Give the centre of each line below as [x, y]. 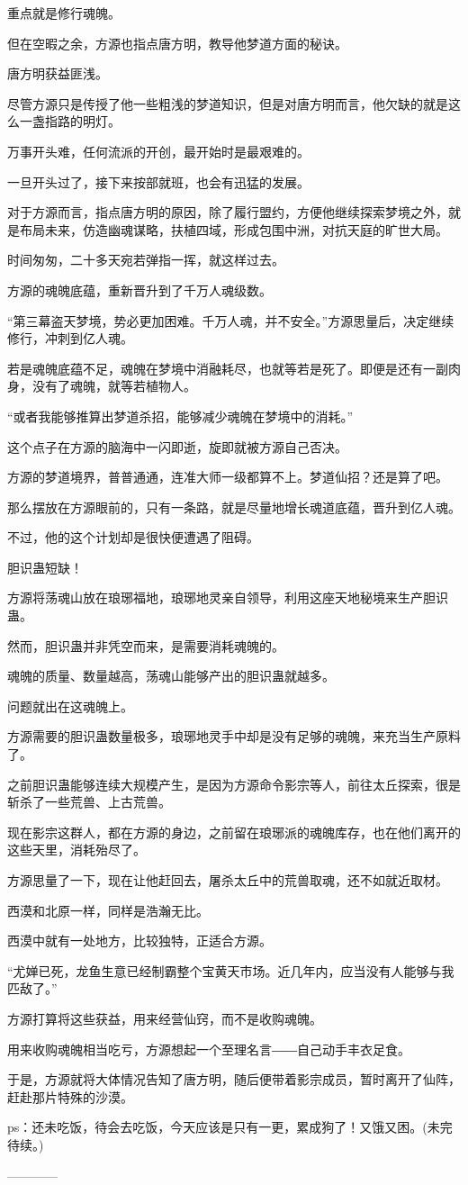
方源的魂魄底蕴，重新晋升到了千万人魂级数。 [139, 289]
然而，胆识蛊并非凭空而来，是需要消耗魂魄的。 [146, 645]
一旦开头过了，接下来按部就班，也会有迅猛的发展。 [158, 181]
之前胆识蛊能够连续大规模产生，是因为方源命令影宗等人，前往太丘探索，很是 [234, 784]
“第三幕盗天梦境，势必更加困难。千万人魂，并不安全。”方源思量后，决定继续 [231, 320]
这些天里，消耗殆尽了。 [76, 850]
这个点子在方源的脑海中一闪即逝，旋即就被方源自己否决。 [177, 446]
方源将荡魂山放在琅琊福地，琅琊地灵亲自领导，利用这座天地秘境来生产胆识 [228, 597]
